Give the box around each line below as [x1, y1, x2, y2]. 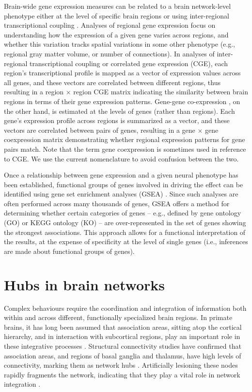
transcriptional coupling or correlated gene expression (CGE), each [29, 58, 228, 68]
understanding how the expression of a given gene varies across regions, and [4, 29, 229, 39]
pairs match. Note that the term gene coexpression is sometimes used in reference [4, 143, 246, 154]
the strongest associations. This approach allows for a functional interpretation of [4, 227, 246, 237]
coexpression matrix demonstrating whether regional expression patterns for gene [4, 134, 245, 144]
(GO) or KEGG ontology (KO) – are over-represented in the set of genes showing [4, 217, 246, 228]
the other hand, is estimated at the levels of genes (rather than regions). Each [4, 106, 235, 116]
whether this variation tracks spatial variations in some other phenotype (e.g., [4, 39, 235, 49]
